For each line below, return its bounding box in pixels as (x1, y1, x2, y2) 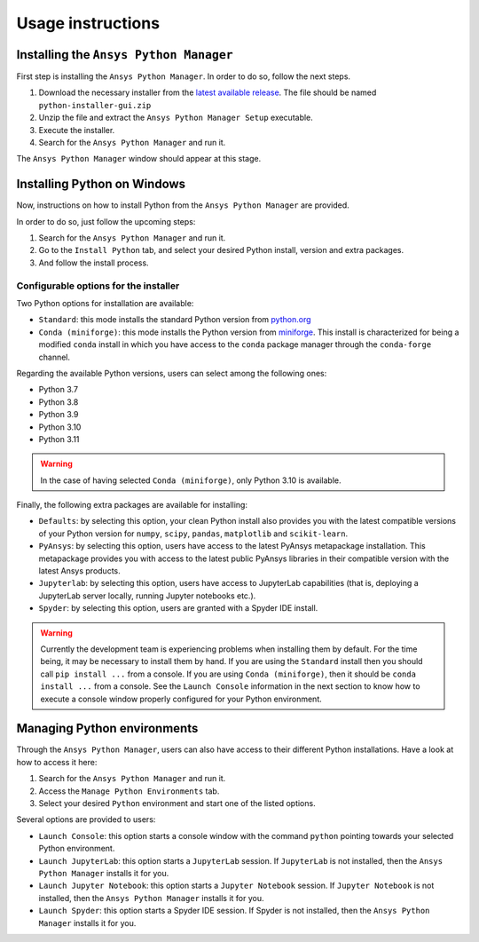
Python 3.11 (38, 433, 80, 444)
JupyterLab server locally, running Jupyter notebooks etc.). (38, 590, 256, 601)
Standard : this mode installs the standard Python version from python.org (38, 314, 311, 325)
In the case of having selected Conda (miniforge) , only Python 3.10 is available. (40, 475, 342, 486)
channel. (38, 352, 71, 362)
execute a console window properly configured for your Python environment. (40, 693, 323, 704)
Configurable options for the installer (16, 280, 180, 292)
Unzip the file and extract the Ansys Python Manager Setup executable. (38, 112, 314, 123)
